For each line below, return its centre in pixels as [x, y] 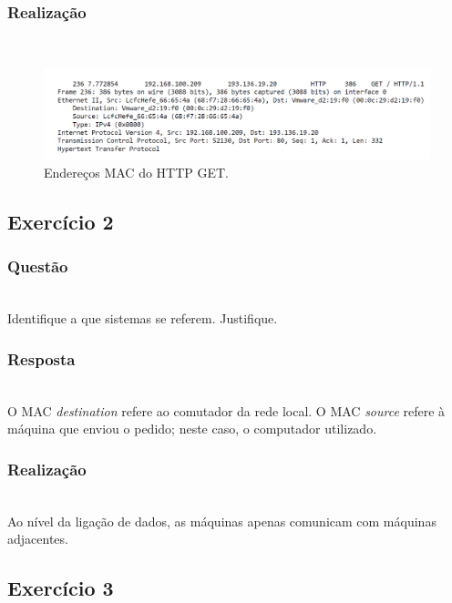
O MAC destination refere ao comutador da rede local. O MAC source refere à [226, 410]
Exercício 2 [61, 221]
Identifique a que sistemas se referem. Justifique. [143, 318]
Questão [38, 266]
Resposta [41, 358]
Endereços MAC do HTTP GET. [137, 173]
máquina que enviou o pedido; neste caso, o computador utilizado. [192, 429]
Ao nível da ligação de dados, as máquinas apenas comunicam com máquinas [222, 521]
